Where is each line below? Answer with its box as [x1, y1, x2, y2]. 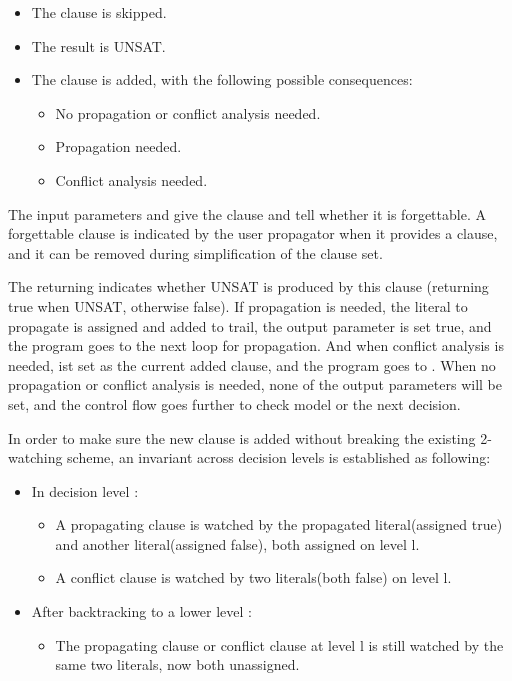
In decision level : [31, 480, 139, 501]
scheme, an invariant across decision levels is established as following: [67, 447, 491, 468]
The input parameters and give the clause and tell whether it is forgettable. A [8, 203, 486, 224]
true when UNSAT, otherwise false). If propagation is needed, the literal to [8, 295, 468, 316]
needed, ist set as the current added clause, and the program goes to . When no [8, 354, 496, 375]
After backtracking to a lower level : [31, 601, 253, 622]
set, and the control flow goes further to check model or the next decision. [8, 393, 461, 414]
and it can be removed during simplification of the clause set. [8, 242, 383, 263]
